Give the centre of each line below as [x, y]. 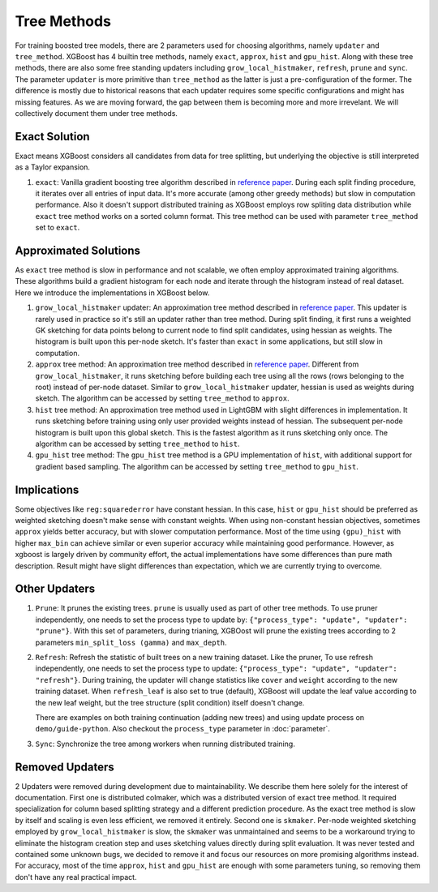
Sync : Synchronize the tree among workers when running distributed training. [165, 744]
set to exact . [58, 228]
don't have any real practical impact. [76, 877]
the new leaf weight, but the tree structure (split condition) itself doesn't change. [170, 702]
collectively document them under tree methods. [97, 113]
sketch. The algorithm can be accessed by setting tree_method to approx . [162, 398]
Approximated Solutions [78, 250]
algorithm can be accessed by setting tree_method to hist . [137, 444]
